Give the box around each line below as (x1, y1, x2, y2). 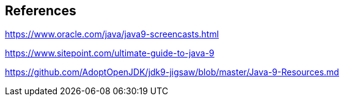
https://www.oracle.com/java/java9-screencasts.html (5, 29, 219, 40)
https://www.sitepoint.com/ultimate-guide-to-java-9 (5, 48, 214, 59)
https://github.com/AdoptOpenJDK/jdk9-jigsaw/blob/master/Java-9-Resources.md (5, 67, 339, 78)
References (5, 3, 76, 18)
